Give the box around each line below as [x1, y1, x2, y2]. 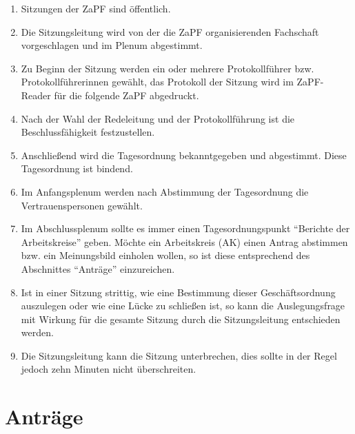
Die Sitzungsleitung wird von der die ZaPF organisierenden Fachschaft [21, 24, 319, 39]
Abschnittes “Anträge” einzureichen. [21, 261, 175, 276]
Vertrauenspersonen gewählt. [21, 198, 143, 212]
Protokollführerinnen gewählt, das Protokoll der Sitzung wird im [21, 74, 294, 89]
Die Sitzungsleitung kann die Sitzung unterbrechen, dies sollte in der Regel [21, 348, 337, 362]
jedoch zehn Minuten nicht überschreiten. [21, 362, 196, 376]
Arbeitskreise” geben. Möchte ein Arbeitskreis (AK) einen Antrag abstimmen [21, 234, 348, 249]
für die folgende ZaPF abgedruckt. [54, 87, 199, 102]
